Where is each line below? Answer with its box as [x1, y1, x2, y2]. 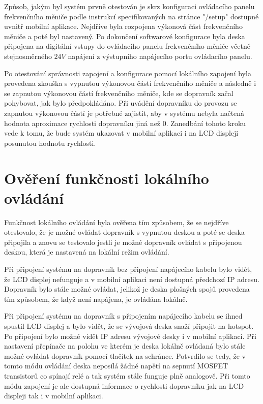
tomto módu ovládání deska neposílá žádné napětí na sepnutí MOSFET [4, 360, 228, 371]
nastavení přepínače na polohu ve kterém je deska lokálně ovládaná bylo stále [4, 340, 246, 351]
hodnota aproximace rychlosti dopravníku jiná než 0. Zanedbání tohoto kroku [4, 117, 246, 128]
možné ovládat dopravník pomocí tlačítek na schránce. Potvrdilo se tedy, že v [4, 350, 246, 361]
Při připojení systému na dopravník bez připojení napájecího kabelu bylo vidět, [4, 264, 252, 274]
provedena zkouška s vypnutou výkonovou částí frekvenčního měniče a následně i [4, 78, 256, 88]
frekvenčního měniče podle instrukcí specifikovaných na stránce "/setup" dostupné [4, 11, 259, 21]
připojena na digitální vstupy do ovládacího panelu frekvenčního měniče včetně [4, 41, 250, 51]
